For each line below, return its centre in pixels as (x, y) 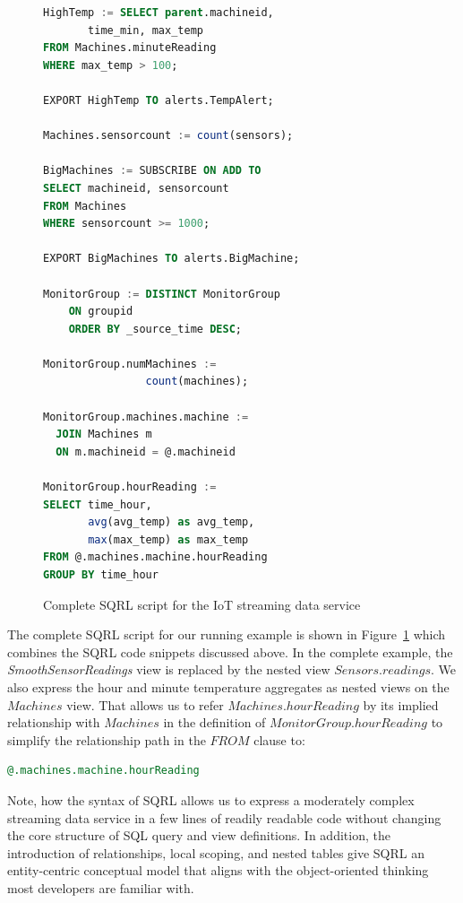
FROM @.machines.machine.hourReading (155, 557)
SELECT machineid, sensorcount (136, 188)
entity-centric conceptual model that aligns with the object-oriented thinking (218, 870)
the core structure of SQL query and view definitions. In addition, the (199, 835)
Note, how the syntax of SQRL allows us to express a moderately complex (211, 799)
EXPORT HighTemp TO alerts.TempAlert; (159, 100)
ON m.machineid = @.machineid (146, 451)
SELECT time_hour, (98, 504)
